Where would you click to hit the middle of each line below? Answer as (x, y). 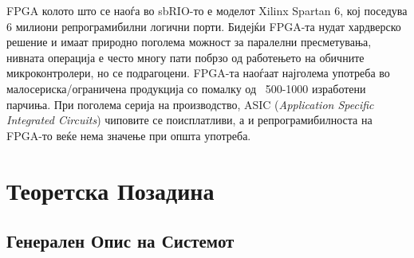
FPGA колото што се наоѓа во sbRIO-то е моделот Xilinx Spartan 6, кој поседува (207, 10)
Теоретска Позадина (110, 190)
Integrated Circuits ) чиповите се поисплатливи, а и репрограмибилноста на (189, 120)
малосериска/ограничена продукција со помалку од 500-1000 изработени (186, 88)
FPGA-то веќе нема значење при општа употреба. (129, 135)
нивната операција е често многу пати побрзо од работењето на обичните (185, 57)
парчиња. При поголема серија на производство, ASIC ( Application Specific (190, 104)
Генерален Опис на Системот (120, 241)
